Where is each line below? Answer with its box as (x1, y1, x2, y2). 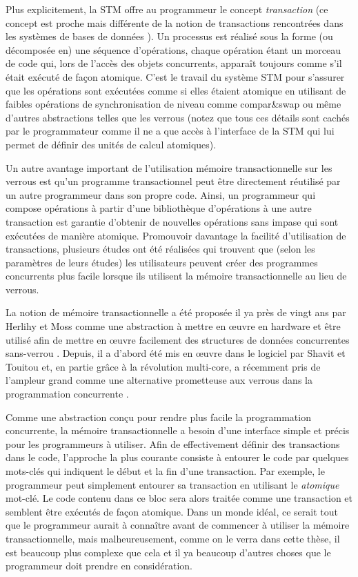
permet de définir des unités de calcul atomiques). (6, 137, 217, 151)
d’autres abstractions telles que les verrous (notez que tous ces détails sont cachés (6, 110, 350, 124)
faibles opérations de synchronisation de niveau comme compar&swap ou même (6, 97, 341, 111)
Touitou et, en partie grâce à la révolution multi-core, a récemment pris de (6, 359, 321, 373)
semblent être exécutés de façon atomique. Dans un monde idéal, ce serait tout (6, 504, 338, 518)
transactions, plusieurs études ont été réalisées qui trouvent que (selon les (6, 242, 315, 256)
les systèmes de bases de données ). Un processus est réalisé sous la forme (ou (6, 29, 333, 43)
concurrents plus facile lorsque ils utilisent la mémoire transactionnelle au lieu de (6, 268, 347, 283)
